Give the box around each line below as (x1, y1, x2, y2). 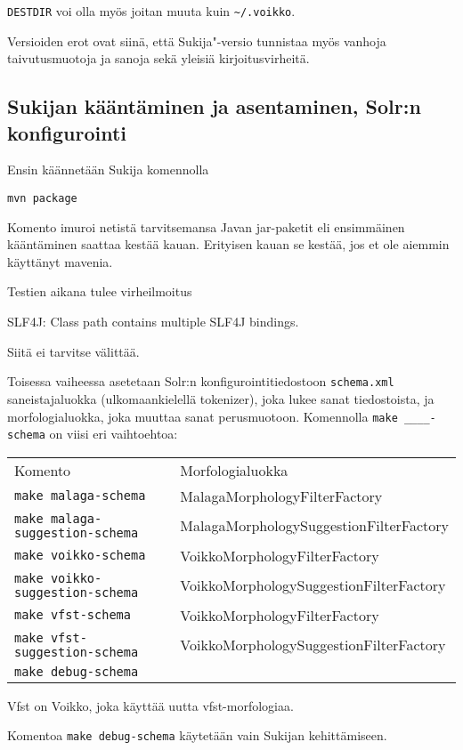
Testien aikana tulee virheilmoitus (7, 282, 192, 301)
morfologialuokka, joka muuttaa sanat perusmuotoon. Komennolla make (7, 407, 398, 425)
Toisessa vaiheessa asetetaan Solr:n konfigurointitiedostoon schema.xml (7, 372, 394, 391)
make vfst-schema (14, 608, 131, 623)
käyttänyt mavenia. (7, 252, 113, 270)
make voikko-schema (14, 548, 146, 563)
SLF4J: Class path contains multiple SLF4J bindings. (7, 312, 299, 331)
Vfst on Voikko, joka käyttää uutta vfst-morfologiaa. (7, 696, 294, 714)
